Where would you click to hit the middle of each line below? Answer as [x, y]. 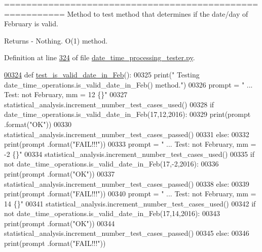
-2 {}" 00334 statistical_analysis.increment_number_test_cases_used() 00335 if [129, 154]
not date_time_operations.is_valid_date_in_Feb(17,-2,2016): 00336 [111, 164]
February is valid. [31, 24]
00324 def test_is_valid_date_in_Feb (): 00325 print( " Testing [102, 74]
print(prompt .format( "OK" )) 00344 [60, 223]
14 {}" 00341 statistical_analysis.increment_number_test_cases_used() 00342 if [130, 203]
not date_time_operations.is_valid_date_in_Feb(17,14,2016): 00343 [112, 213]
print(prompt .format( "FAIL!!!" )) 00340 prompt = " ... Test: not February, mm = [130, 194]
